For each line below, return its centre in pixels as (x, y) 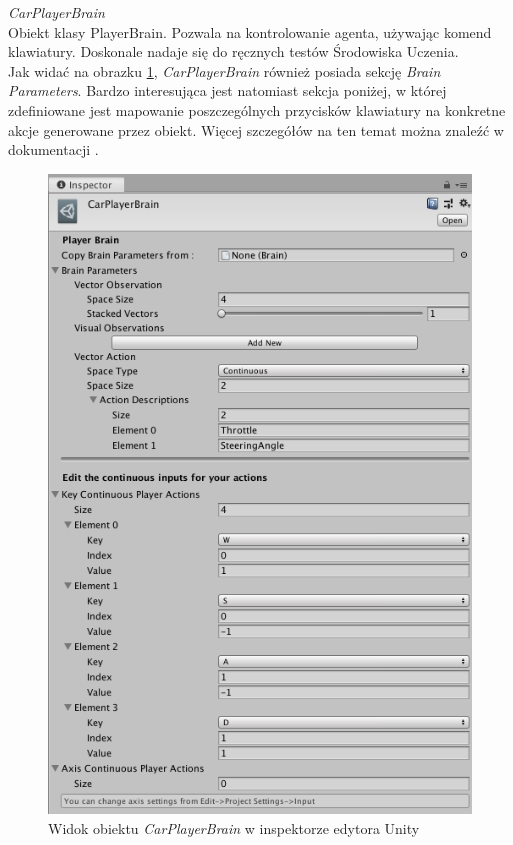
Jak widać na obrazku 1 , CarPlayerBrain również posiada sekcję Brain (224, 70)
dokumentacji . (53, 149)
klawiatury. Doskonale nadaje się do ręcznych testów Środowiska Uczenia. (233, 51)
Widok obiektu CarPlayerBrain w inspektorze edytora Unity (234, 827)
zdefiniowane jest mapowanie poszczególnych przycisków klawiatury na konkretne (257, 109)
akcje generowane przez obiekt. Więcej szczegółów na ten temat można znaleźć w (256, 129)
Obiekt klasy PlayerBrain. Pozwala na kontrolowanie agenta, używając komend (250, 31)
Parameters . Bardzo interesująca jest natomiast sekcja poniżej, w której (227, 90)
